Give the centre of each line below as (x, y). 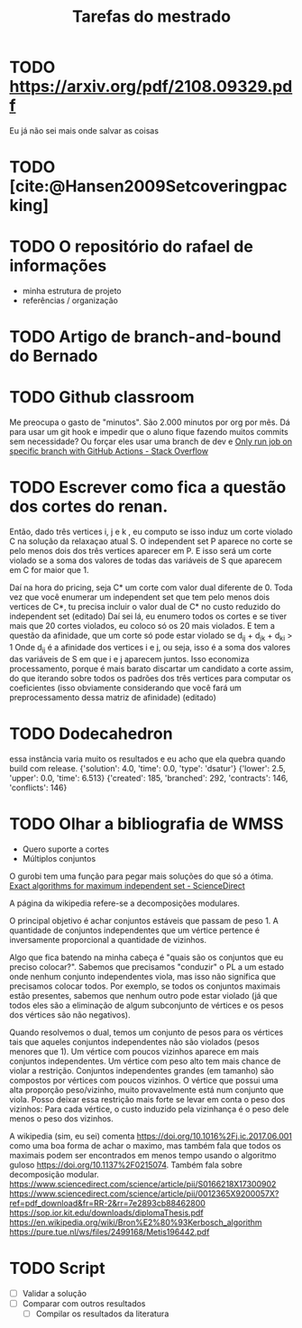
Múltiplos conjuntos (59, 858)
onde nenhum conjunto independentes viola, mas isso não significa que (143, 976)
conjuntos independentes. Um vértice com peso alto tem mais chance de (145, 1061)
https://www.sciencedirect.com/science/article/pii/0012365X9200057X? (144, 1194)
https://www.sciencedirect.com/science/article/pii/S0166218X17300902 (143, 1184)
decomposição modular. (54, 1174)
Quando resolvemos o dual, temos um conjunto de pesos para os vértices (146, 1032)
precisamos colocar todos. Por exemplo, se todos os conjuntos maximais (145, 986)
